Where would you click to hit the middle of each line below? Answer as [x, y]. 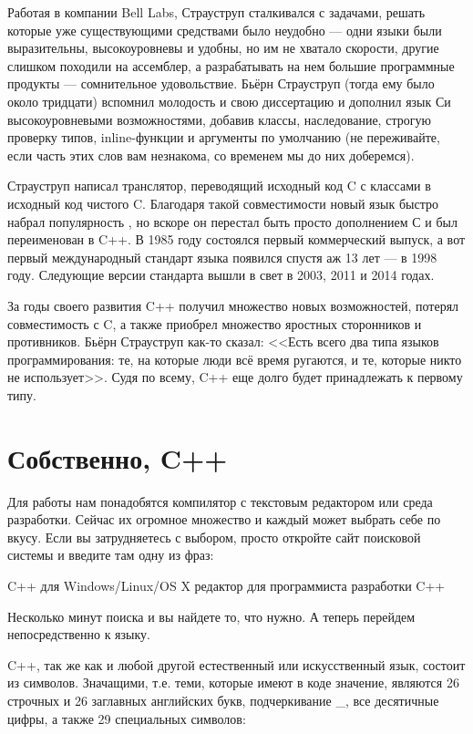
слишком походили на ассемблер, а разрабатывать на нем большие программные [231, 65]
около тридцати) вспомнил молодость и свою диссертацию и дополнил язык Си [229, 101]
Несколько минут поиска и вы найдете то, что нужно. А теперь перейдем [211, 616]
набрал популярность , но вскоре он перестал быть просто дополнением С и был [233, 221]
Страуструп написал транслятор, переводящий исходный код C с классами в [219, 186]
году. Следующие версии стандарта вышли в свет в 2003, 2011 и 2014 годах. [221, 275]
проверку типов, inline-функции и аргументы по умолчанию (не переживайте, [224, 137]
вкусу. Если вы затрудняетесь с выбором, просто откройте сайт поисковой [214, 537]
